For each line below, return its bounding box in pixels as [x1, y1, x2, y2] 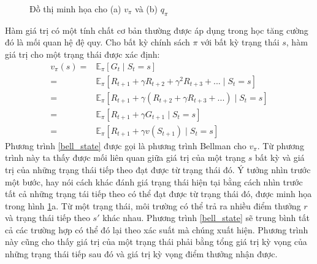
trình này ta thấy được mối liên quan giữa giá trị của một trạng [5, 151, 246, 164]
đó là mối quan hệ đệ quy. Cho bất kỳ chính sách [5, 36, 190, 49]
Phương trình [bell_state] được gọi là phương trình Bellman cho [5, 139, 246, 152]
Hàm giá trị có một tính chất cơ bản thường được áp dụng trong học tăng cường [5, 23, 308, 36]
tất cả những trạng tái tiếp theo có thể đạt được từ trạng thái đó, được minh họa [5, 187, 312, 200]
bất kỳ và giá [255, 151, 305, 164]
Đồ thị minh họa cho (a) [29, 2, 121, 15]
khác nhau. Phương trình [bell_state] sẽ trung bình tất [102, 211, 310, 224]
